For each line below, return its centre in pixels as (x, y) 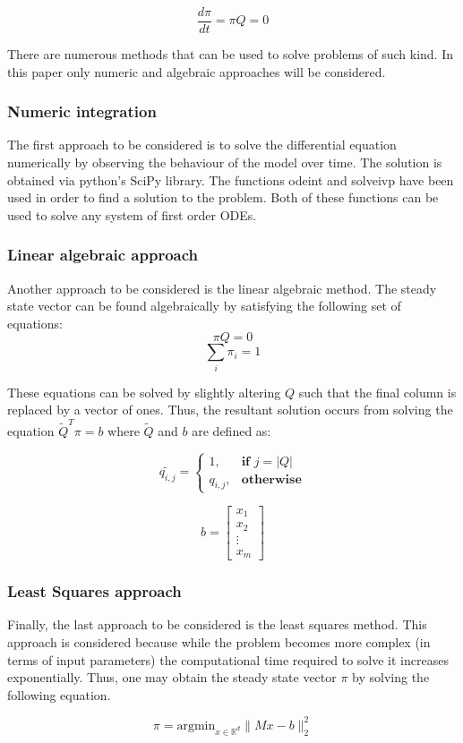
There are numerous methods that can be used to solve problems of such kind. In (230, 54)
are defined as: (231, 430)
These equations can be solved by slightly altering (144, 392)
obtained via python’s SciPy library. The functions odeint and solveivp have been (231, 179)
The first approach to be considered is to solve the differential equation (202, 145)
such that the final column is (377, 392)
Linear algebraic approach (103, 255)
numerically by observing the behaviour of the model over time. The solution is (225, 162)
